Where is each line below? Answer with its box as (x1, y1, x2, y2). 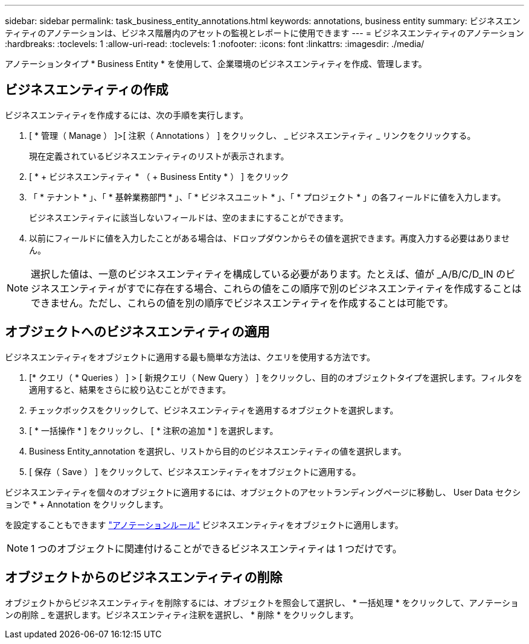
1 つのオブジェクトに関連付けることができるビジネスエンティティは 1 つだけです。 (31, 542, 402, 555)
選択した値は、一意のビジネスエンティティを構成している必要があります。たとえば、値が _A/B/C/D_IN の (31, 267, 506, 280)
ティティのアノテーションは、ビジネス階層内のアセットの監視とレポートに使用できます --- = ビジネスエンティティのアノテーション (5, 28, 524, 38)
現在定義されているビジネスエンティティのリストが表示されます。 (29, 150, 289, 161)
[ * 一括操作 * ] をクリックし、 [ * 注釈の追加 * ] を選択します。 (29, 425, 278, 436)
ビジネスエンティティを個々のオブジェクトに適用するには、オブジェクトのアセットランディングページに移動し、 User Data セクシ (5, 486, 521, 497)
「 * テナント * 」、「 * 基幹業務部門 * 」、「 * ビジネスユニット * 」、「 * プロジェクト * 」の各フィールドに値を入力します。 (29, 191, 506, 202)
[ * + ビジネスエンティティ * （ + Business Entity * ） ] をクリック (29, 171, 289, 182)
